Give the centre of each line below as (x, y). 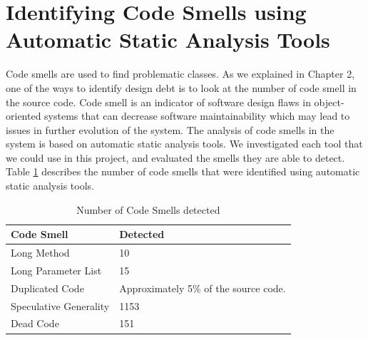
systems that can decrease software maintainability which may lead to (197, 116)
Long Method (40, 253)
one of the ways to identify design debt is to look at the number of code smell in (181, 87)
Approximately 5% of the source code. (203, 288)
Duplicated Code (47, 288)
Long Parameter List (56, 270)
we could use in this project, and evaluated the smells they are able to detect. (175, 157)
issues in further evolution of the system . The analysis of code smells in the (170, 129)
